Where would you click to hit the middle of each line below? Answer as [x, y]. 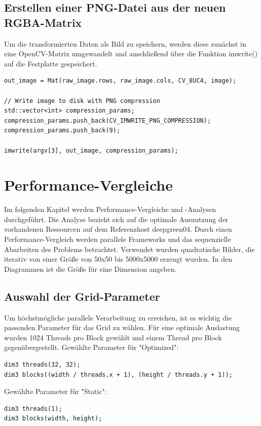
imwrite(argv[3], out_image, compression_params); [91, 150]
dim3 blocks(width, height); [53, 419]
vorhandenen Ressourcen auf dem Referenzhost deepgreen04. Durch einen [118, 229]
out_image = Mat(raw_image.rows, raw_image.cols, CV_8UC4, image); [120, 81]
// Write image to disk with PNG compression [82, 101]
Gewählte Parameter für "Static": [55, 391]
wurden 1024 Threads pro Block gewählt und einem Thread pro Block [113, 337]
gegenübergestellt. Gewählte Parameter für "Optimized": [91, 347]
